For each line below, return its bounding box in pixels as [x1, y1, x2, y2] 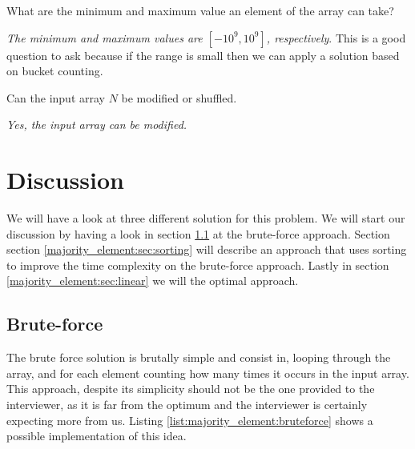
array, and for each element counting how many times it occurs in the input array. [6, 364, 409, 381]
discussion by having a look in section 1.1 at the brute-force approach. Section [6, 225, 390, 242]
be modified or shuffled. [121, 89, 237, 106]
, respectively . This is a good [266, 29, 406, 46]
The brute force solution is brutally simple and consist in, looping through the [6, 349, 391, 366]
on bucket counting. [6, 62, 103, 79]
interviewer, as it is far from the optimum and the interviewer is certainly [6, 396, 368, 413]
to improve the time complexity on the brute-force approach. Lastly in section [6, 256, 389, 273]
